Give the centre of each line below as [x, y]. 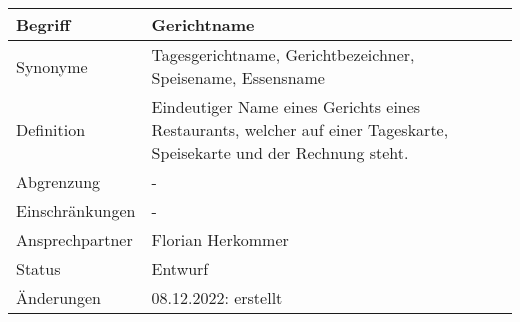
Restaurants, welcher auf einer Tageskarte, [300, 129]
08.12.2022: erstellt [217, 297]
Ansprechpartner [74, 239]
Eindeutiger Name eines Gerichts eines [286, 106]
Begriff [43, 24]
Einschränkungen [76, 210]
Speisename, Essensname [238, 77]
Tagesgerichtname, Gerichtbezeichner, [283, 54]
